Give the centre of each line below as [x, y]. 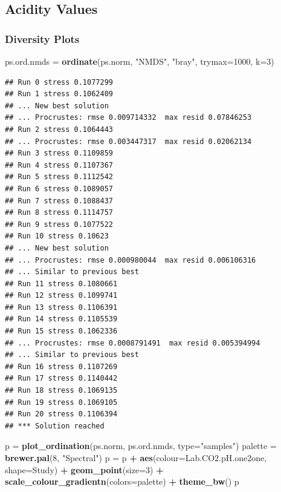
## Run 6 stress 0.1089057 [59, 189]
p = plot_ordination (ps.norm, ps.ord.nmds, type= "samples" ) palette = [141, 446]
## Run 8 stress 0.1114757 [59, 213]
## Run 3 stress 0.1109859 [59, 153]
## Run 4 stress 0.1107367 [59, 165]
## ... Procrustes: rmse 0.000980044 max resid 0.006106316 [131, 260]
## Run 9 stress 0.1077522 [59, 224]
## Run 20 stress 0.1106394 [61, 414]
